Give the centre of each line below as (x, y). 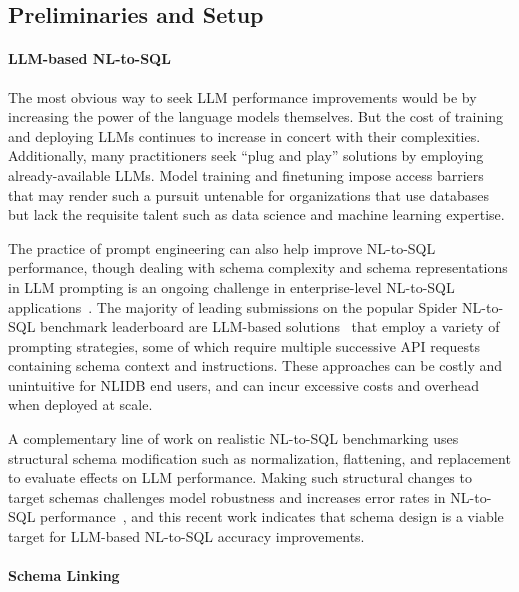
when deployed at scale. (80, 404)
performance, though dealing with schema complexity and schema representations (258, 267)
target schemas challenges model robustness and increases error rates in (227, 496)
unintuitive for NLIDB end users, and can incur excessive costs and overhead (243, 384)
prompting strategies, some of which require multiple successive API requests (244, 345)
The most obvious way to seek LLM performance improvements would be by (242, 96)
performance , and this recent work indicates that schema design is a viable (272, 516)
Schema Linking (64, 575)
